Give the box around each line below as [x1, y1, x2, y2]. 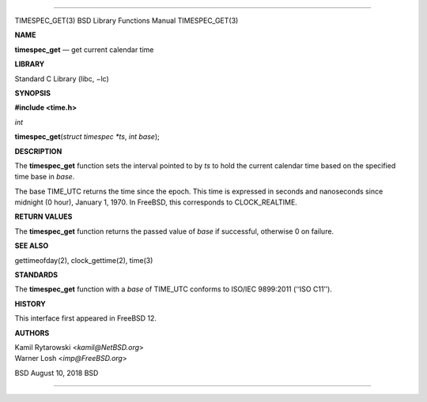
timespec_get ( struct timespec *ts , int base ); [14, 132, 160, 141]
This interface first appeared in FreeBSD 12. [14, 314, 157, 323]
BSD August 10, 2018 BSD [14, 368, 99, 378]
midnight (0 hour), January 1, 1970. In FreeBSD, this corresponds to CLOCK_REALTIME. [14, 197, 298, 207]
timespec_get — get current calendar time [14, 44, 154, 54]
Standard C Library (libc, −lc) [14, 73, 110, 83]
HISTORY [14, 299, 47, 308]
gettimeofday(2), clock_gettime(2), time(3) [14, 255, 153, 265]
